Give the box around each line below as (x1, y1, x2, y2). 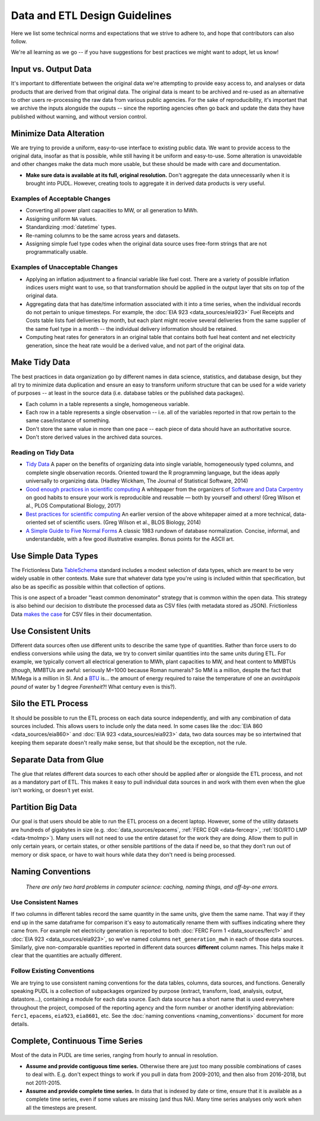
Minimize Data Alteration (11, 128, 105, 139)
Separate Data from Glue (11, 755, 104, 765)
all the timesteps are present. (25, 1104, 97, 1111)
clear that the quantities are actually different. (11, 952, 123, 959)
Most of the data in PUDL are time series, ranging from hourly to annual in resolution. (11, 1052, 219, 1059)
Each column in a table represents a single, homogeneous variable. (25, 400, 190, 407)
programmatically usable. (25, 248, 88, 256)
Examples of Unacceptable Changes (11, 263, 118, 272)
